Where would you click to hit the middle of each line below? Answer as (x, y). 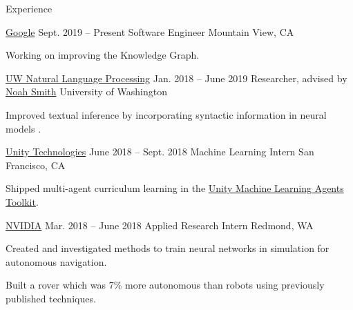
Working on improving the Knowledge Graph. (103, 55)
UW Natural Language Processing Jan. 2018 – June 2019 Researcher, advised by (176, 78)
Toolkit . (22, 201)
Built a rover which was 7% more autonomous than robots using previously (165, 285)
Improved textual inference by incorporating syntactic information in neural (166, 114)
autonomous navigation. (56, 261)
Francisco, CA (36, 165)
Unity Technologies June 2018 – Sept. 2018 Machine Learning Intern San (160, 152)
